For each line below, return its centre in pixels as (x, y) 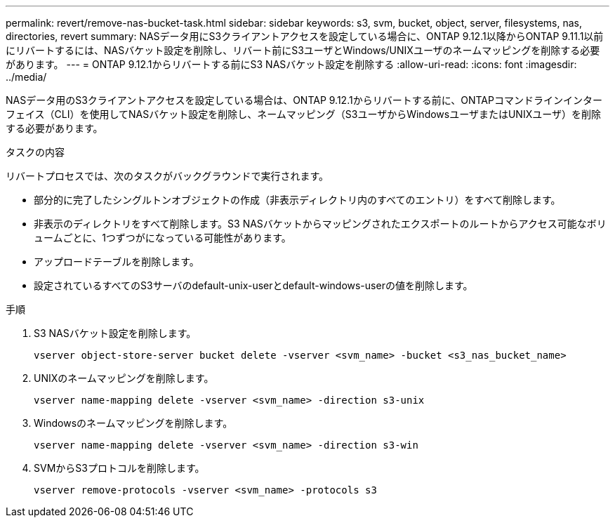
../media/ (26, 77)
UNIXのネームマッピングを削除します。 (124, 378)
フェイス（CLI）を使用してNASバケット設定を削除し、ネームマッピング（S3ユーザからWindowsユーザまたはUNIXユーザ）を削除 (303, 114)
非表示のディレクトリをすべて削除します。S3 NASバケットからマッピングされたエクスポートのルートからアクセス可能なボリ (320, 224)
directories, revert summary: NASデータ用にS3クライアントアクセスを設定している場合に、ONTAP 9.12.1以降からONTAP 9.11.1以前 (305, 36)
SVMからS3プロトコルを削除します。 (119, 468)
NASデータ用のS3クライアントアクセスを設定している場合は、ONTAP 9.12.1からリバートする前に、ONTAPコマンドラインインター (304, 100)
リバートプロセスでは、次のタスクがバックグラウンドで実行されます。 (167, 176)
